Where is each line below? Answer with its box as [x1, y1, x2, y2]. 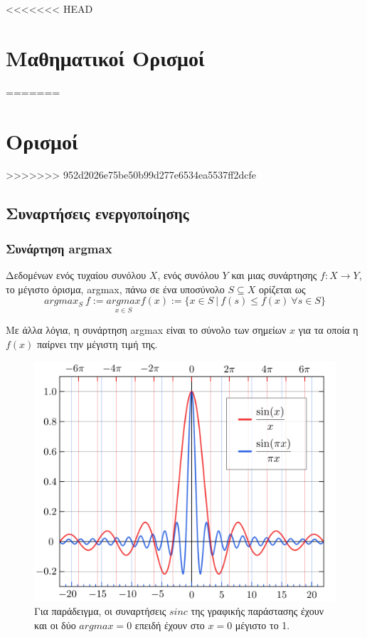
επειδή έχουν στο [134, 617, 205, 632]
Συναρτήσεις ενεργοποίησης [6, 202, 189, 224]
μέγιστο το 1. [235, 617, 290, 632]
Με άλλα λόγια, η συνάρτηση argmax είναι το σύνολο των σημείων [6, 322, 287, 337]
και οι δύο [34, 617, 76, 632]
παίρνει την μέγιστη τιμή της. [37, 337, 158, 352]
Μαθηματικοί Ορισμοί [6, 43, 205, 72]
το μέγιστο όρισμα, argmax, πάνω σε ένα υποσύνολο [6, 281, 225, 296]
